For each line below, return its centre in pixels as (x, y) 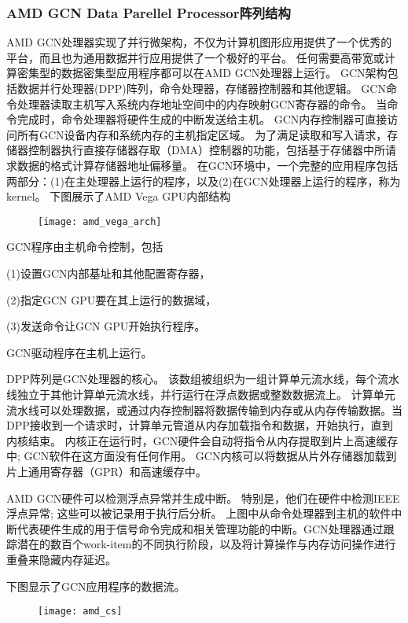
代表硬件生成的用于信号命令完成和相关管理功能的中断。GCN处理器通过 (200, 528)
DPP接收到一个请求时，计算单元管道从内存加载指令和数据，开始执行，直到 (200, 425)
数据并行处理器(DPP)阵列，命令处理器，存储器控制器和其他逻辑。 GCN (201, 88)
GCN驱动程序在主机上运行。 (79, 352)
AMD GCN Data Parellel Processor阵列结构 (149, 12)
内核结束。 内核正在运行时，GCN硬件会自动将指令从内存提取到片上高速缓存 (202, 440)
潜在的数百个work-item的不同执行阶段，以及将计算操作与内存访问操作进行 (206, 544)
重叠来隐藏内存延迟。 (61, 559)
